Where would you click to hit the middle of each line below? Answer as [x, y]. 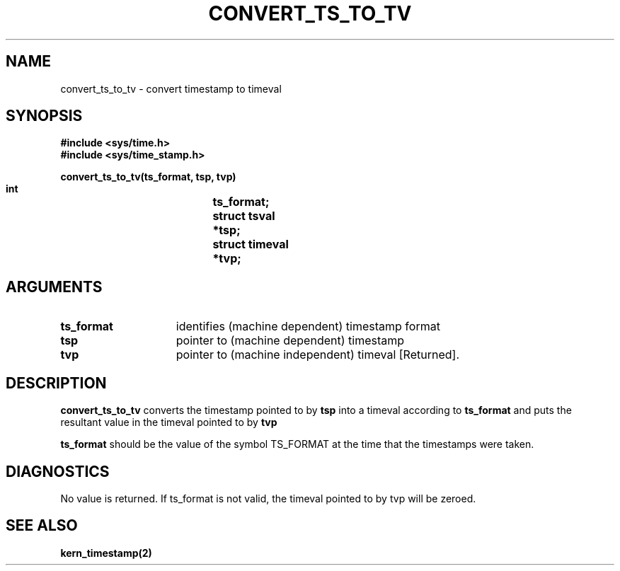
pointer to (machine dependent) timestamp [290, 341]
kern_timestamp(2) [106, 553]
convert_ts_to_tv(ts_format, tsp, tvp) [148, 177]
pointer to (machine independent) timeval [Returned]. [317, 355]
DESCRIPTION [56, 383]
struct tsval [244, 216]
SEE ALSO [42, 526]
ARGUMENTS [54, 287]
